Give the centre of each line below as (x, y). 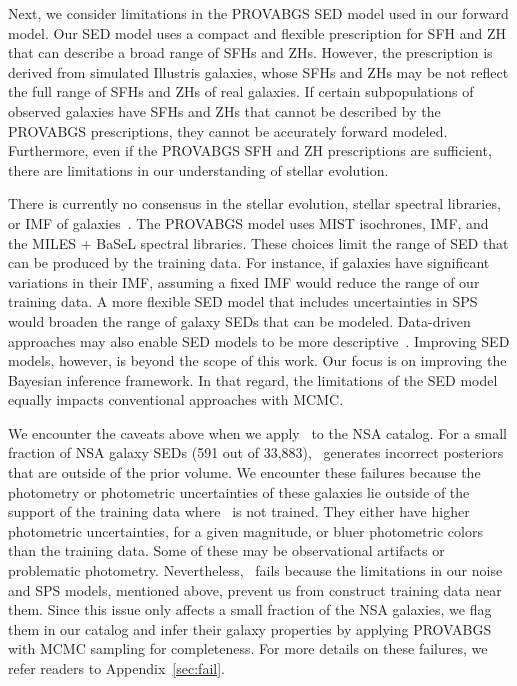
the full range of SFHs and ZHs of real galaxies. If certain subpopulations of (241, 91)
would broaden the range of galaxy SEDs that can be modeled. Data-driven (239, 320)
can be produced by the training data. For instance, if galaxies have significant (249, 262)
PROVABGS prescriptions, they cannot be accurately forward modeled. (228, 130)
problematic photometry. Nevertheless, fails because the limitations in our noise (255, 570)
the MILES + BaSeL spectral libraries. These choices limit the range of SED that (258, 242)
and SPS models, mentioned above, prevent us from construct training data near (255, 589)
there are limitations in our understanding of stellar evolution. (198, 169)
